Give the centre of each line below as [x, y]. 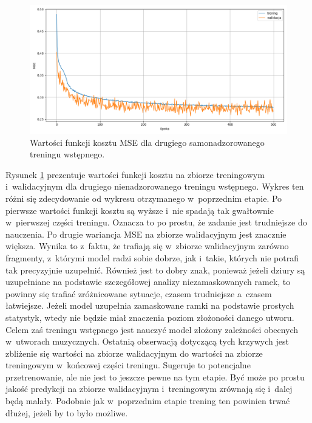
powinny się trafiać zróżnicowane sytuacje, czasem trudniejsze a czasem [139, 293]
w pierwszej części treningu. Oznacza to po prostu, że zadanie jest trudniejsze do [156, 222]
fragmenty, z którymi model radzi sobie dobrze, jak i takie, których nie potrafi [152, 257]
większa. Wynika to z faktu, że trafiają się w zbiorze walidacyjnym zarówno [147, 246]
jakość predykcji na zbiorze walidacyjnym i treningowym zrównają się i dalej [149, 389]
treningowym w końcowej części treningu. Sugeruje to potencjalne [128, 365]
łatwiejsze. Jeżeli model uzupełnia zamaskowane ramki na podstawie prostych [150, 305]
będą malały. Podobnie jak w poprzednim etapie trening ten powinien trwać [148, 401]
